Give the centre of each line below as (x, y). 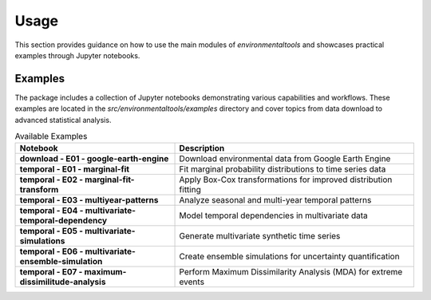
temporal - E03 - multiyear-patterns (89, 200)
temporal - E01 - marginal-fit (75, 169)
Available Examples (51, 136)
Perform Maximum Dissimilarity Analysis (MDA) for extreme (291, 272)
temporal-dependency (63, 221)
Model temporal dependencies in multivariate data (274, 215)
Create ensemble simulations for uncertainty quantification (289, 257)
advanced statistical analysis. (63, 120)
